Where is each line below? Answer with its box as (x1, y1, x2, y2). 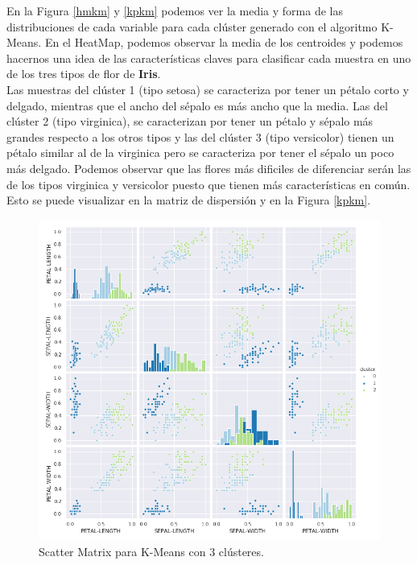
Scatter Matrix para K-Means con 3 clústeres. (39, 542, 264, 559)
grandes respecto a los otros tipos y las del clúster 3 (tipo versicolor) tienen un (6, 128, 394, 145)
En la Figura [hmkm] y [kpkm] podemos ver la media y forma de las (6, 2, 343, 19)
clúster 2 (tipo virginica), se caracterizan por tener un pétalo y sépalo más (6, 113, 374, 130)
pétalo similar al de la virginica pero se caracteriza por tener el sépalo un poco (6, 144, 394, 161)
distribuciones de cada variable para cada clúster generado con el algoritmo (6, 18, 378, 35)
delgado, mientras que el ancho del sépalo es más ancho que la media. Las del (6, 97, 388, 113)
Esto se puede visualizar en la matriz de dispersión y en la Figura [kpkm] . (6, 192, 371, 208)
